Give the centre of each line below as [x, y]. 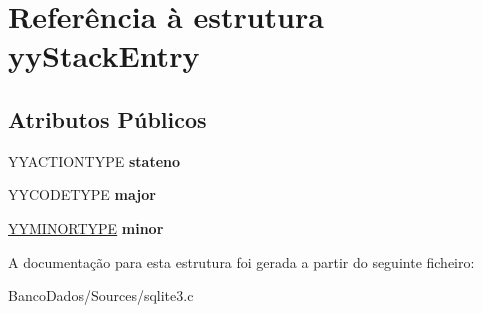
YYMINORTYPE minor [86, 227]
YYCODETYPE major [82, 194]
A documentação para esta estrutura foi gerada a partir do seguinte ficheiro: [241, 261]
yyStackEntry [104, 55]
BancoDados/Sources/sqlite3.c [101, 295]
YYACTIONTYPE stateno [94, 160]
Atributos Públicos [107, 118]
